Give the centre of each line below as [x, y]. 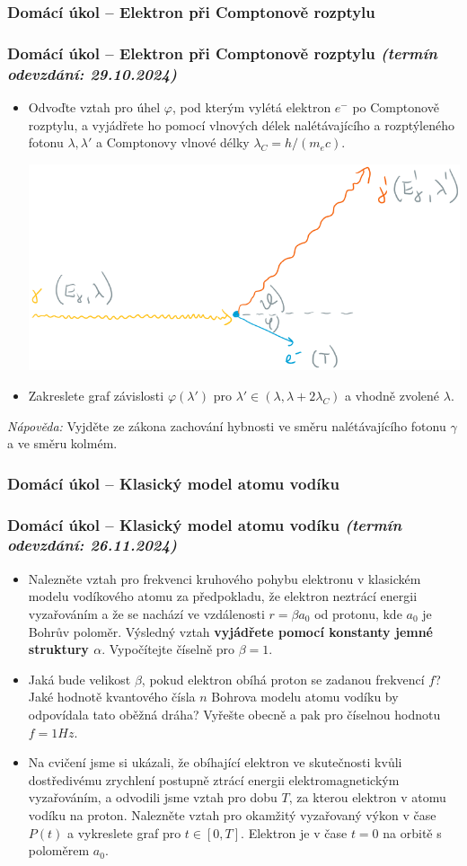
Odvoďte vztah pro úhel [94, 106]
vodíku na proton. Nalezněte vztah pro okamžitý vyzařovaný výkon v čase [232, 814]
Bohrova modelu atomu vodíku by [305, 697]
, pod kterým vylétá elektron [251, 106]
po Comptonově [396, 106]
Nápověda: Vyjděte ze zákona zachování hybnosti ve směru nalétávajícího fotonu [227, 425]
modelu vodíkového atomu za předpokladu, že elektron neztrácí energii [223, 596]
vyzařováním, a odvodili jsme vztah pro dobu [153, 797]
